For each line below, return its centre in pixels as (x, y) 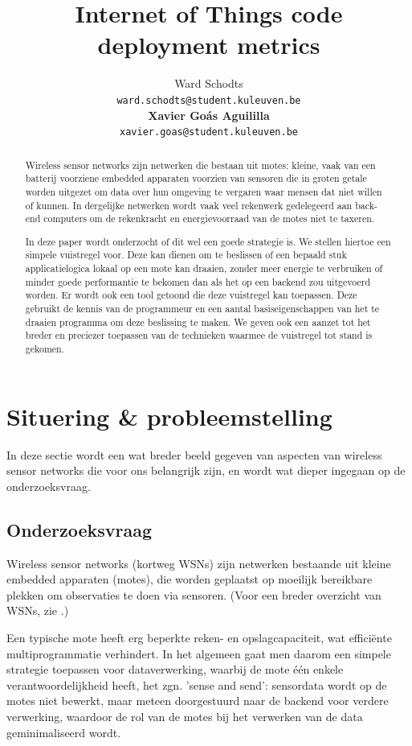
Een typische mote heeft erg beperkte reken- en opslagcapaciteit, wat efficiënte (199, 637)
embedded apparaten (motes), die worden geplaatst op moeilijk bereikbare (190, 579)
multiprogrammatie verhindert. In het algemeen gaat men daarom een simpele (199, 653)
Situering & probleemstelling (169, 416)
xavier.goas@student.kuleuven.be (209, 132)
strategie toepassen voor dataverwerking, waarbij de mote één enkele (175, 669)
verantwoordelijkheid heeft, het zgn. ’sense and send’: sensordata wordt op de (197, 684)
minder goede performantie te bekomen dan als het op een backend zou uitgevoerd (198, 281)
